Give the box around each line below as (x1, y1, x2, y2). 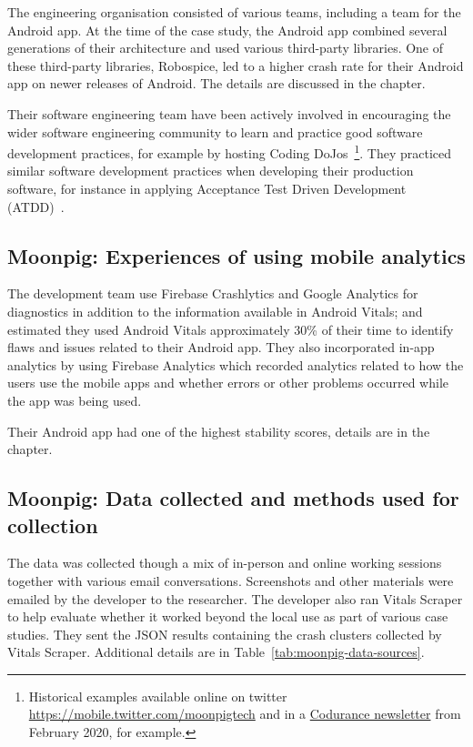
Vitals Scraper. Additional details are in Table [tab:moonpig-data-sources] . (7, 642, 425, 661)
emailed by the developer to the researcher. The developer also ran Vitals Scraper (7, 589, 463, 608)
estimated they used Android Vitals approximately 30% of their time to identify (7, 319, 454, 338)
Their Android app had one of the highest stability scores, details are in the (7, 421, 430, 440)
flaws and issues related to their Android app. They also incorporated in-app (7, 338, 435, 357)
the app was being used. (7, 390, 142, 409)
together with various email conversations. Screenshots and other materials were (7, 570, 454, 590)
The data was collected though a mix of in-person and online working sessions (7, 553, 442, 572)
